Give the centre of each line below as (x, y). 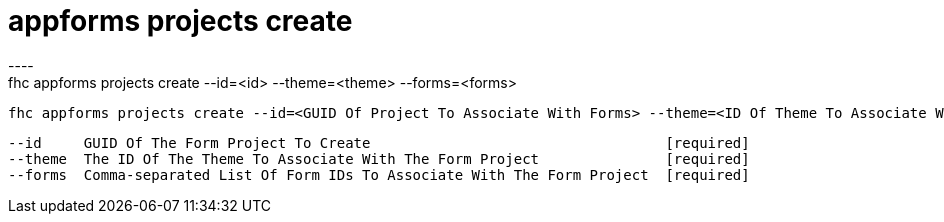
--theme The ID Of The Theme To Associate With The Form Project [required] (379, 158)
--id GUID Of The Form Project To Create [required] (379, 142)
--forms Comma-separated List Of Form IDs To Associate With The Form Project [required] (379, 174)
